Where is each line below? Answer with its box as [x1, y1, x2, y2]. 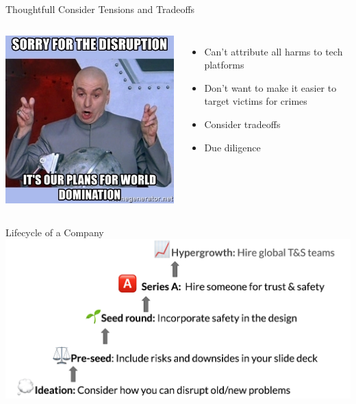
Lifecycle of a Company [5, 225, 104, 239]
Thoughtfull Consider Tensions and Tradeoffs [5, 2, 195, 16]
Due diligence [204, 140, 261, 154]
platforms [204, 58, 244, 72]
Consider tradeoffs [204, 116, 281, 131]
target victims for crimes [204, 94, 307, 108]
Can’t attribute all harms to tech [204, 44, 343, 58]
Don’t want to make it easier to [204, 80, 337, 94]
